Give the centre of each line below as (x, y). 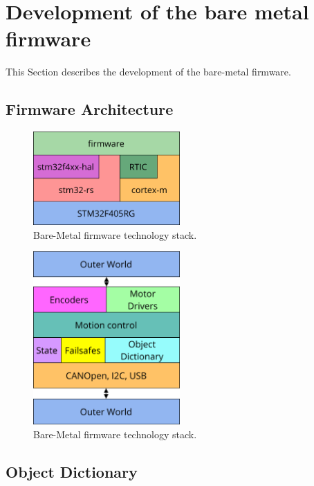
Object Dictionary (72, 471)
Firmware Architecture (90, 109)
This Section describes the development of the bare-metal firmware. (148, 72)
